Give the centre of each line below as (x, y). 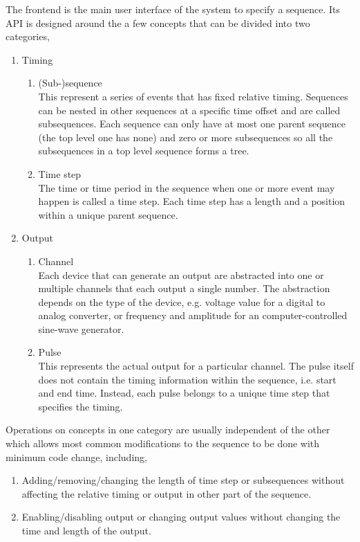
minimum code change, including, (76, 457)
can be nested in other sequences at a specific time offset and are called (189, 110)
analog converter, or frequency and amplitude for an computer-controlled (193, 315)
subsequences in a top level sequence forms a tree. (144, 151)
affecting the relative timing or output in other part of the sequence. (167, 493)
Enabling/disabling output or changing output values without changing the (181, 517)
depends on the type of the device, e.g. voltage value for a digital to (182, 301)
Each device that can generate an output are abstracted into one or (181, 274)
